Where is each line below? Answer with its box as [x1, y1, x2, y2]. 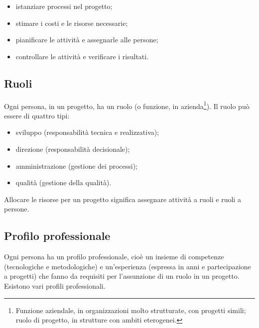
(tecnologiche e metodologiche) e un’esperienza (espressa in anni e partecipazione [4, 261, 251, 271]
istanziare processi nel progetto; [15, 1, 113, 11]
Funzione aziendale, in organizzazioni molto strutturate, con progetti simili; [15, 305, 246, 315]
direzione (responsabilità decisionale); [15, 144, 130, 154]
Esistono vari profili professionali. [4, 280, 106, 291]
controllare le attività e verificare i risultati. [15, 51, 149, 61]
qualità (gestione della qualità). [15, 177, 112, 188]
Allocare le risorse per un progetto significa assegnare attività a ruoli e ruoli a [4, 194, 241, 204]
